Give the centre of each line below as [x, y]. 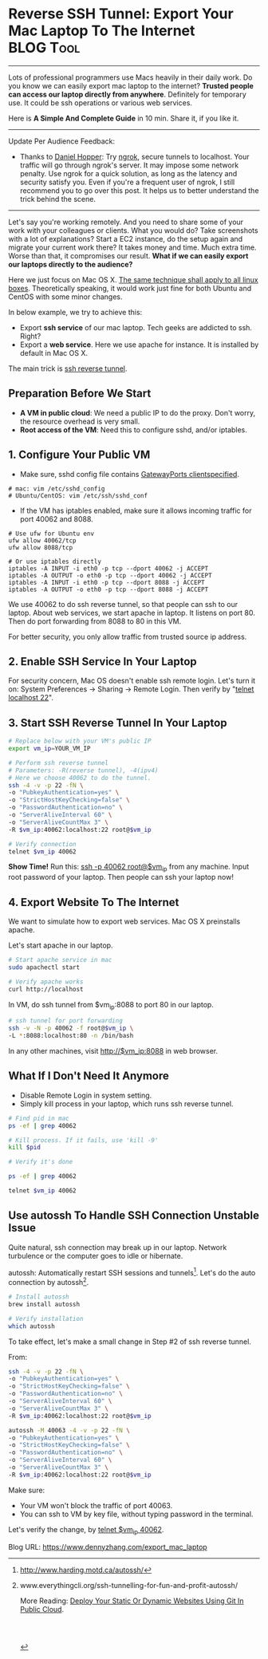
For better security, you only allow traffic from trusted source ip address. [128, 636]
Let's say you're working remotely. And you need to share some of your [126, 222]
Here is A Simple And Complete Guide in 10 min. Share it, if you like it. [124, 118]
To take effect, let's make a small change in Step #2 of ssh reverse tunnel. [130, 1342]
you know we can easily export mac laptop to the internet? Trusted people [131, 85]
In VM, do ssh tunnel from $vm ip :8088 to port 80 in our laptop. [111, 1005]
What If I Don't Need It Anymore [89, 1076]
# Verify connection [43, 844]
